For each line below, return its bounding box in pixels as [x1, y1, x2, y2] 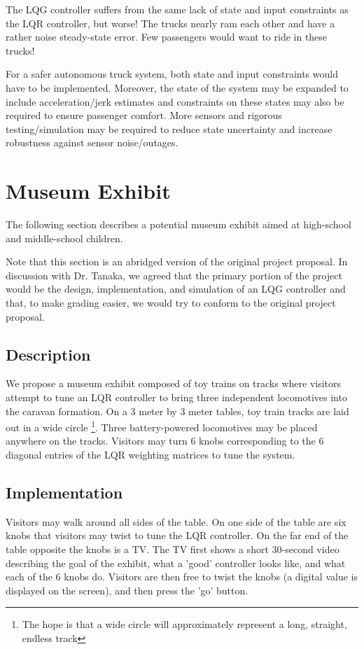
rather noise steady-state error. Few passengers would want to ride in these [6, 29, 328, 44]
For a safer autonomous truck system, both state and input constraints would [6, 67, 338, 81]
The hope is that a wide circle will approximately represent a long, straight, [22, 617, 347, 631]
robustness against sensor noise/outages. [6, 135, 178, 150]
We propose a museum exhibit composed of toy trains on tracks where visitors [6, 376, 342, 391]
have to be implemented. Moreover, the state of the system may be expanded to [6, 80, 349, 95]
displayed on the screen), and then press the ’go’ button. [6, 582, 248, 597]
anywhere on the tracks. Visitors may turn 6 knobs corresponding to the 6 [6, 433, 324, 448]
